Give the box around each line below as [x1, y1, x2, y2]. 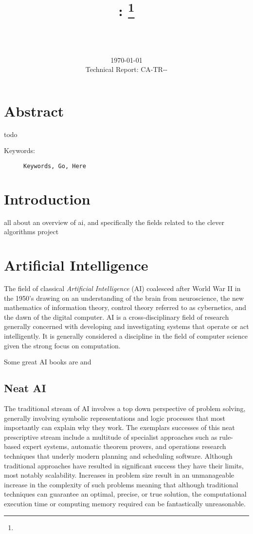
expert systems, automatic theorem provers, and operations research [22, 441, 226, 451]
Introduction [4, 189, 90, 208]
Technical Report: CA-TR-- [85, 64, 168, 74]
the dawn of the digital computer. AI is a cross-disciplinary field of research [4, 311, 229, 322]
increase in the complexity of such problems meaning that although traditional [4, 479, 238, 489]
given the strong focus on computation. [4, 340, 121, 350]
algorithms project [4, 226, 59, 237]
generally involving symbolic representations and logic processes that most [4, 413, 225, 423]
